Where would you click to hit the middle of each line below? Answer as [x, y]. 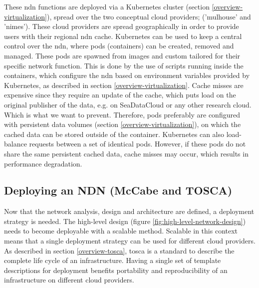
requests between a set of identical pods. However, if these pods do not [137, 144]
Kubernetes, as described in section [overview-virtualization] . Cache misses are [124, 85]
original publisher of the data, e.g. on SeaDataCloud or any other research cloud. [128, 104]
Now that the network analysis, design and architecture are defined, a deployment [129, 211]
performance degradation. [43, 163]
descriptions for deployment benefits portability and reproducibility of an [116, 270]
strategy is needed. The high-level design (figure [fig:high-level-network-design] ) [125, 221]
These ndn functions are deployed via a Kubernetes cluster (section [107, 6]
